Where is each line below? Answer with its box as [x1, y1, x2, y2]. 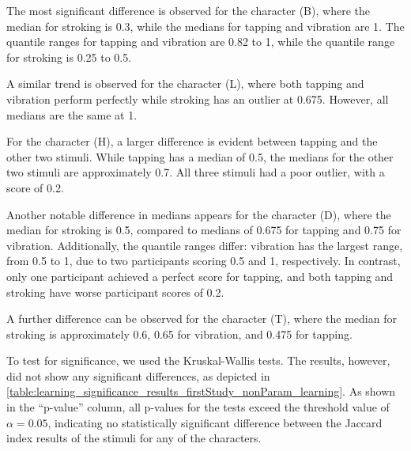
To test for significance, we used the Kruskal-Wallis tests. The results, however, [6, 352, 390, 369]
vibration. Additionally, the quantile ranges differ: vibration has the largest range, [6, 237, 403, 253]
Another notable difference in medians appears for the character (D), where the [6, 206, 391, 222]
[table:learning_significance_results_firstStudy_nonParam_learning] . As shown [6, 383, 396, 400]
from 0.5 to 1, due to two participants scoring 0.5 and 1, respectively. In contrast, [6, 252, 401, 269]
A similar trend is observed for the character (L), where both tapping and [6, 75, 364, 92]
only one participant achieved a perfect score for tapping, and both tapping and [6, 267, 394, 284]
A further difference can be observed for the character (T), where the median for [6, 310, 397, 327]
